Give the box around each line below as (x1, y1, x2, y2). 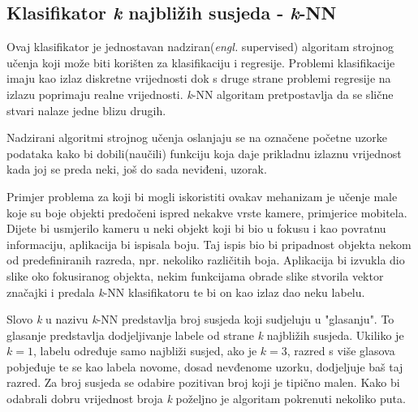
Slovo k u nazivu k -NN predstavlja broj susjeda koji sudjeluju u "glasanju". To (6, 311, 394, 328)
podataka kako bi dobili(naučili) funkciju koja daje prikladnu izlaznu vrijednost (6, 144, 402, 161)
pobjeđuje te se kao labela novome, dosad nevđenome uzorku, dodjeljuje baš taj (6, 358, 403, 375)
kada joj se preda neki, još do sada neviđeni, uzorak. (6, 161, 267, 178)
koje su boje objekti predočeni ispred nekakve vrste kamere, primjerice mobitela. (6, 204, 407, 221)
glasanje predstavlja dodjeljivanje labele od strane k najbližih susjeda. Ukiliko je (6, 326, 404, 343)
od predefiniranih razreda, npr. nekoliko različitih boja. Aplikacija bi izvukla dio (6, 251, 405, 268)
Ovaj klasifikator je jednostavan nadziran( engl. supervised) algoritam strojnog (6, 38, 394, 55)
